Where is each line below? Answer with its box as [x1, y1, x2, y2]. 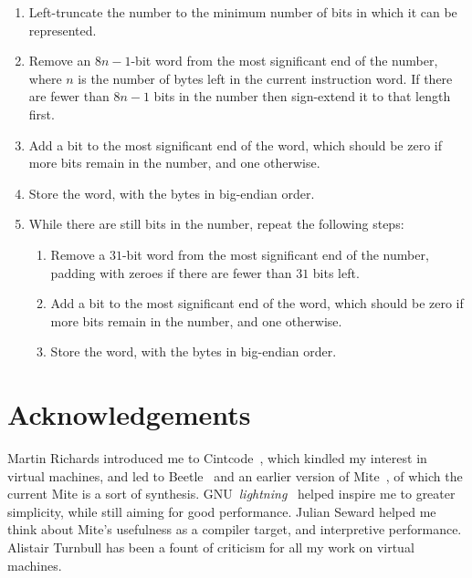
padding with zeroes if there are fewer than [50, 263, 292, 282]
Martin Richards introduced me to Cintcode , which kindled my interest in [7, 449, 427, 468]
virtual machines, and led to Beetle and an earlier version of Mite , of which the [7, 466, 463, 485]
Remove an [28, 51, 91, 70]
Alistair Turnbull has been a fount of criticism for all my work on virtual [7, 538, 414, 556]
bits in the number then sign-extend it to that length [153, 87, 451, 106]
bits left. [312, 263, 360, 282]
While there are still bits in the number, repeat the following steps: [28, 214, 404, 233]
